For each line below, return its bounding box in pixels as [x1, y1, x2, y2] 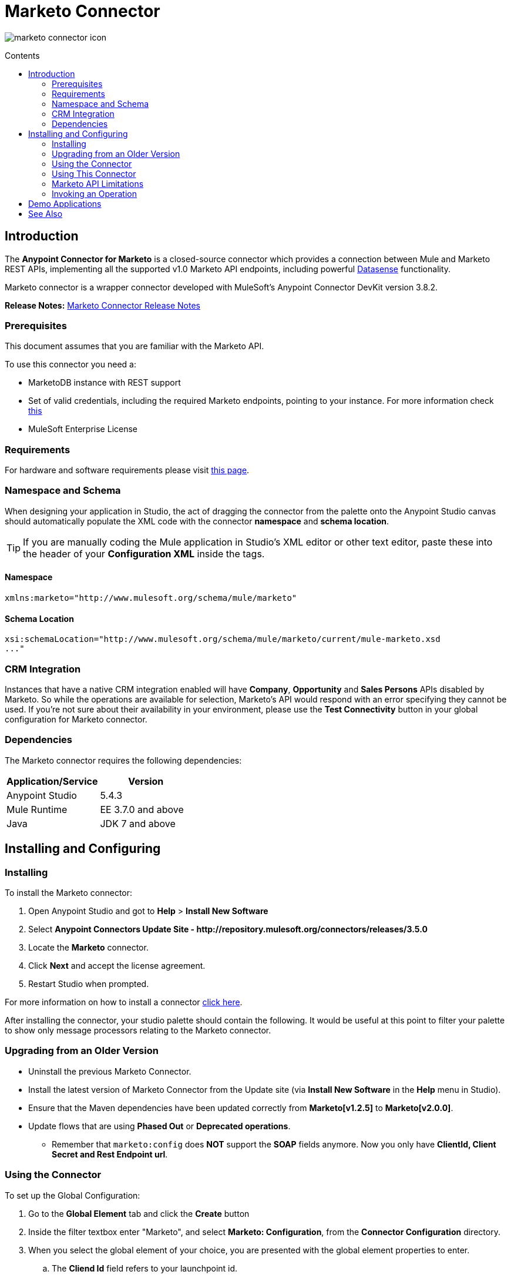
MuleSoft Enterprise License [28, 424, 138, 434]
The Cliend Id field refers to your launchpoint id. [52, 1263, 238, 1273]
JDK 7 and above [100, 817, 176, 829]
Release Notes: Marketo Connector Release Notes [5, 300, 200, 310]
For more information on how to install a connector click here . [5, 997, 243, 1007]
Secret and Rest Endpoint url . [52, 1149, 168, 1159]
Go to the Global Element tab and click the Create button [28, 1208, 250, 1219]
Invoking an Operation [52, 188, 137, 199]
